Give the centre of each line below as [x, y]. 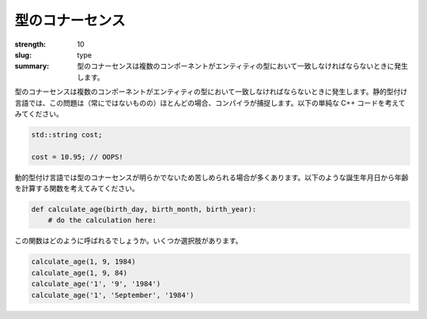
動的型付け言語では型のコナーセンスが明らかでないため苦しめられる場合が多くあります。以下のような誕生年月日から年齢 [212, 177]
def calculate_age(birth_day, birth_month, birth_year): [144, 210]
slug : [23, 54]
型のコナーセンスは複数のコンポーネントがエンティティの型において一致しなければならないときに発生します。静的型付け [211, 92]
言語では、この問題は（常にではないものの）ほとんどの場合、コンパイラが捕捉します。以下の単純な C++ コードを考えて [210, 103]
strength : [30, 44]
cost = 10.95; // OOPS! [77, 157]
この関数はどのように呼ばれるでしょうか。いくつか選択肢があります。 [128, 241]
